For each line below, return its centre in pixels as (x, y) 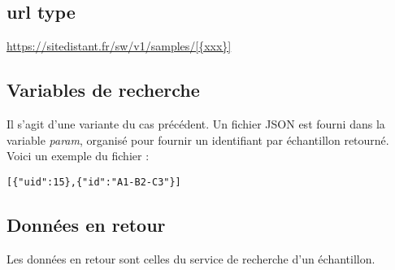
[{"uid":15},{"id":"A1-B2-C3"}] (94, 182)
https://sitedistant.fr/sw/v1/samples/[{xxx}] (119, 46)
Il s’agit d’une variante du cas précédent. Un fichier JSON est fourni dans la (196, 124)
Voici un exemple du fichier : (78, 156)
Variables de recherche (103, 90)
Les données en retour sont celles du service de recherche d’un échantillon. (191, 258)
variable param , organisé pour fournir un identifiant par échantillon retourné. (198, 139)
